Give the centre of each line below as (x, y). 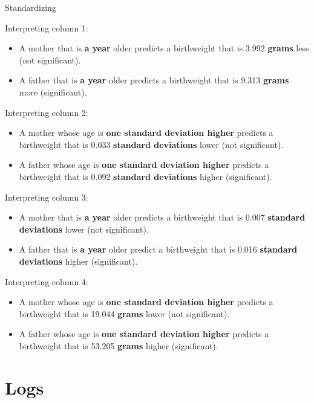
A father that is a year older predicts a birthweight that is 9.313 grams (154, 80)
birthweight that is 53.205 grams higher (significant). (119, 345)
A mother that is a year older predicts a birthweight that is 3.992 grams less (164, 48)
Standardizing (31, 7)
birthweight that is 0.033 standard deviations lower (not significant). (151, 144)
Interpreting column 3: (47, 197)
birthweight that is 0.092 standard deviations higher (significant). (146, 176)
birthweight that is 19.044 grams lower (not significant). (124, 313)
